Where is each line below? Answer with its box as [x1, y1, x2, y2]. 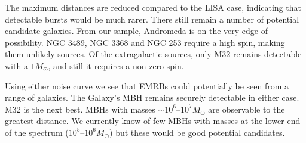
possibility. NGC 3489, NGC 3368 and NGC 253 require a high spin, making [5, 36, 285, 48]
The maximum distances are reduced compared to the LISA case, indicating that [5, 1, 301, 13]
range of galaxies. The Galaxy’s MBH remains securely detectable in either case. [5, 91, 299, 104]
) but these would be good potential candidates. [109, 126, 285, 138]
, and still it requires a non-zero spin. [48, 59, 184, 71]
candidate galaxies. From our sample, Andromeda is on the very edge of [5, 24, 268, 37]
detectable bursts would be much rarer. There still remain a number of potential [5, 13, 299, 25]
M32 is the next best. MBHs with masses [5, 102, 155, 115]
